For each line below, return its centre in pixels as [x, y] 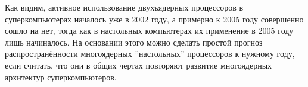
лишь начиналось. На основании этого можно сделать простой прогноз [134, 42]
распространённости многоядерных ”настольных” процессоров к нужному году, [150, 54]
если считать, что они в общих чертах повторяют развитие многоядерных [139, 65]
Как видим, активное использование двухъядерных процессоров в [124, 7]
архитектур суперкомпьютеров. [61, 77]
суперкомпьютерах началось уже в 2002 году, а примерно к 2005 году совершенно [154, 19]
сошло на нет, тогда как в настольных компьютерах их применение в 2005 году [149, 30]
